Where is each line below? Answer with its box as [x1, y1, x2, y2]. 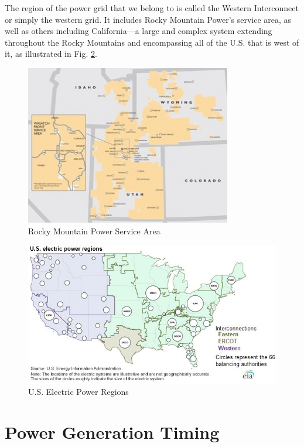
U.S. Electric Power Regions [28, 385, 129, 398]
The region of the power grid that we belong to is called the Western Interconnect [5, 2, 299, 13]
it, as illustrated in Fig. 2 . [5, 47, 97, 60]
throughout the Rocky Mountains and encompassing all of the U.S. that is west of [5, 36, 299, 48]
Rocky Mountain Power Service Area [28, 225, 160, 237]
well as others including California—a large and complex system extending [5, 25, 272, 37]
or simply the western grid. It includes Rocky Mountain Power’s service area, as [5, 13, 292, 25]
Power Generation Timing [5, 420, 220, 444]
